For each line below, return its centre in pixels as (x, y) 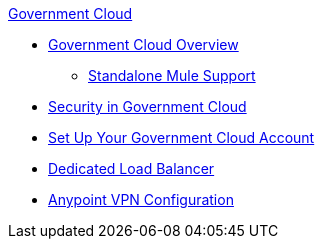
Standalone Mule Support (172, 75)
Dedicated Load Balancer (131, 168)
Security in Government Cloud (147, 106)
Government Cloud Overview (143, 44)
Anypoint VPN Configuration (141, 199)
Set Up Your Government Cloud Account (181, 137)
